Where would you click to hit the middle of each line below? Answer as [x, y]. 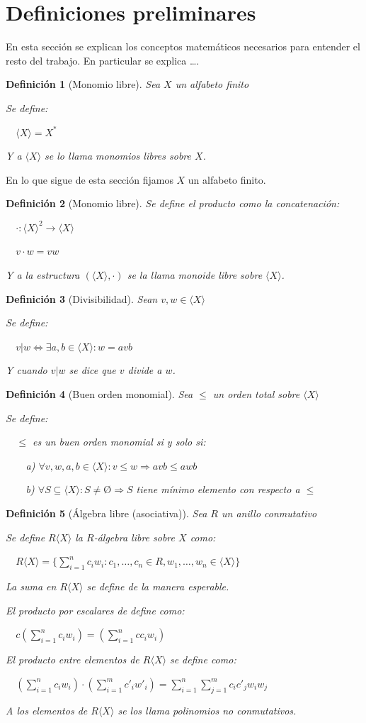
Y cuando [27, 370]
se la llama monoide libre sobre [195, 275]
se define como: [203, 659]
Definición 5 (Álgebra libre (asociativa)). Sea [107, 513]
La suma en [31, 586]
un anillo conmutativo [269, 513]
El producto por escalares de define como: [95, 610]
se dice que [92, 370]
